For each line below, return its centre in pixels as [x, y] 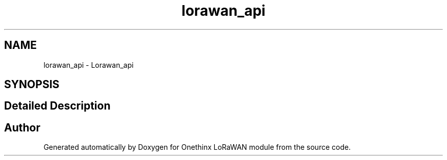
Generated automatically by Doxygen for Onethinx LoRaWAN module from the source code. [197, 147]
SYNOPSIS [32, 85]
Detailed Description [57, 106]
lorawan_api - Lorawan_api [89, 65]
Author [22, 127]
